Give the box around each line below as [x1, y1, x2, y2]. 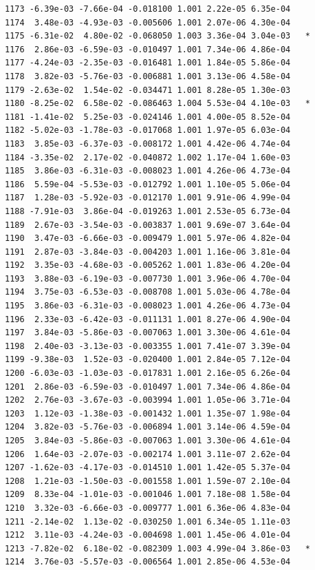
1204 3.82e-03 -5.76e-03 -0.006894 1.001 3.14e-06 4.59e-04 [5, 422, 291, 432]
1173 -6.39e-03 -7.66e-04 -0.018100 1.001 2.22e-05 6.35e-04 [5, 4, 291, 14]
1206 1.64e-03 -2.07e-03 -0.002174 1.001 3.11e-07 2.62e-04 [5, 449, 291, 459]
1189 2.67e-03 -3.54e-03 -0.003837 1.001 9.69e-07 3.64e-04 [5, 220, 291, 230]
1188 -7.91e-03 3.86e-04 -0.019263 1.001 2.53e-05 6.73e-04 [5, 206, 291, 216]
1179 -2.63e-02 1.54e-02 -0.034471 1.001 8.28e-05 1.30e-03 [5, 85, 291, 95]
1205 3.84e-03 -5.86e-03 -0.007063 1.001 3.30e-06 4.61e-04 [5, 436, 291, 445]
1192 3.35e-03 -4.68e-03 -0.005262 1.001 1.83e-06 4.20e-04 [5, 260, 291, 271]
